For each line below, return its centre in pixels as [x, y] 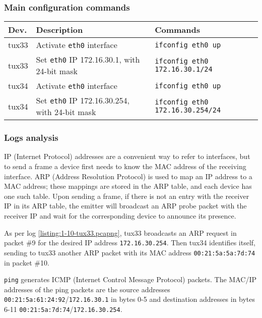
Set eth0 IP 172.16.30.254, [83, 100]
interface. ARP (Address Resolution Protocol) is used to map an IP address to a [128, 176]
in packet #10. [27, 262]
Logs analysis [31, 138]
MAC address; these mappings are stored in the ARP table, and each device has [128, 186]
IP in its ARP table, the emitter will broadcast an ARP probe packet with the [125, 206]
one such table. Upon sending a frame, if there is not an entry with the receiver [127, 196]
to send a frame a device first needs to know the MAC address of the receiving [125, 166]
